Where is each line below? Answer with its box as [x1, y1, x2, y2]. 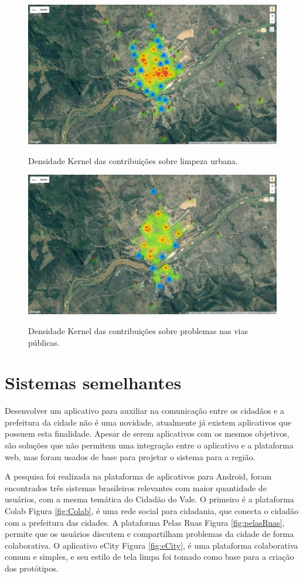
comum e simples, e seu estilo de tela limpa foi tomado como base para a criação [5, 550, 294, 563]
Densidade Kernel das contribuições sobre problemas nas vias [28, 324, 248, 336]
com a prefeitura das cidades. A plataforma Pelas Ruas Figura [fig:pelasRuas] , [5, 516, 285, 528]
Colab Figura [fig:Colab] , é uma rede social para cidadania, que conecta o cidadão [5, 505, 298, 516]
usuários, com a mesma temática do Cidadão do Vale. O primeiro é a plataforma [5, 493, 294, 505]
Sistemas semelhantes [5, 370, 182, 395]
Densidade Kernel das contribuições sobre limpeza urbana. [28, 154, 238, 166]
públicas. [28, 336, 60, 348]
